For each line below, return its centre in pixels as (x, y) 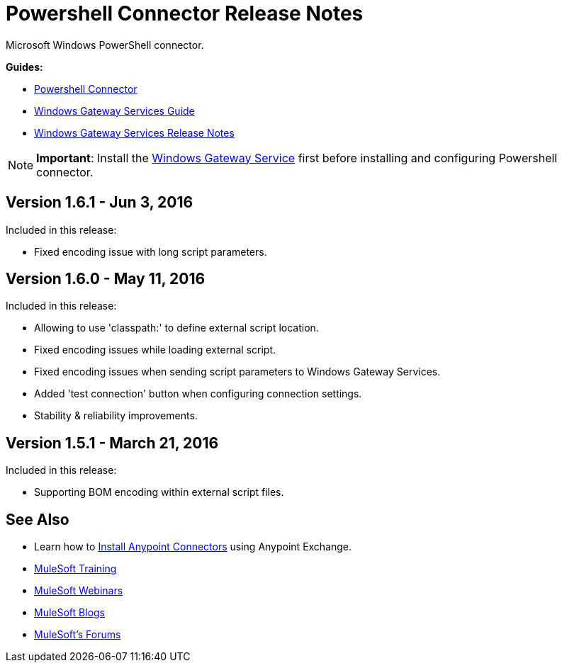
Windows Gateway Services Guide (114, 111)
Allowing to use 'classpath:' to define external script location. (176, 328)
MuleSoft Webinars (79, 591)
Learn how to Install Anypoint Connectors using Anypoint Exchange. (193, 547)
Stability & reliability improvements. (116, 416)
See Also (38, 519)
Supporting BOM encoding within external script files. (159, 492)
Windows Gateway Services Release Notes (134, 132)
